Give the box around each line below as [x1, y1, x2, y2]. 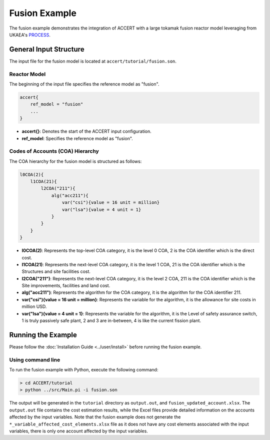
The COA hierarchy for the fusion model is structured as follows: [9, 158, 142, 164]
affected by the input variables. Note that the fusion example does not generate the [9, 414, 181, 420]
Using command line [9, 356, 60, 363]
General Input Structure [9, 45, 84, 54]
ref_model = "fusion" [30, 102, 83, 107]
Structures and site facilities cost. [21, 268, 91, 275]
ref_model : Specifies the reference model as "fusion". [21, 135, 133, 141]
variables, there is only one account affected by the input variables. [9, 428, 148, 434]
